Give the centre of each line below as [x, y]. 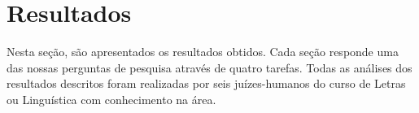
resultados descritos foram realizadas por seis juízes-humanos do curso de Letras [206, 83]
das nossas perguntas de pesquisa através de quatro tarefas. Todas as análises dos [209, 67]
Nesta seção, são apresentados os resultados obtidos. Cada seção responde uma [203, 52]
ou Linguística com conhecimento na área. [111, 99]
